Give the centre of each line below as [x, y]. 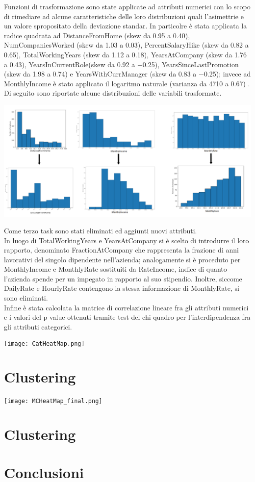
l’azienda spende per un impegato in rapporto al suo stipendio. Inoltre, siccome [123, 278]
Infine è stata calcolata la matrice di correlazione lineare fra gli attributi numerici [126, 307]
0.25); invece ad [227, 74]
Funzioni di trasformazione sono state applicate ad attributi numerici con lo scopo [127, 6]
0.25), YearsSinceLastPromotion [191, 64]
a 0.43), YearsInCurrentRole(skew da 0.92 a [70, 64]
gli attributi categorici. [38, 326]
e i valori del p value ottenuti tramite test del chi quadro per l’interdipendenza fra [127, 317]
